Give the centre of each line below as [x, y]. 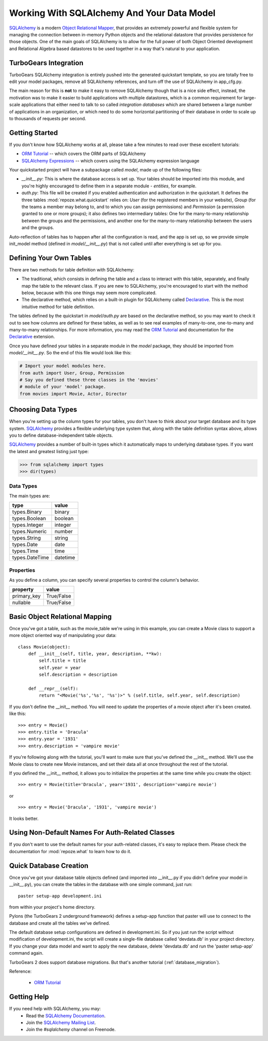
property [23, 590]
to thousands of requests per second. [48, 118]
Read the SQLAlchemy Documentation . [66, 1016]
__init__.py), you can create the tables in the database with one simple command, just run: [101, 884]
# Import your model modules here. [63, 366]
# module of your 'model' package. [63, 387]
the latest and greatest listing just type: [49, 451]
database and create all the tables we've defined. [60, 923]
